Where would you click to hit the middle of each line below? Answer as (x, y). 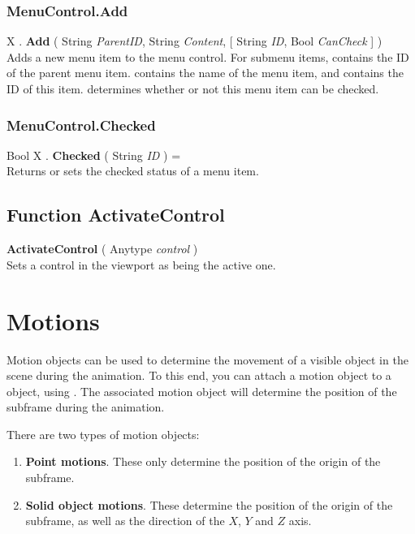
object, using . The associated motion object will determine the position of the (202, 391)
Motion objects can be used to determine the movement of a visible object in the (207, 359)
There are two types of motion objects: (103, 434)
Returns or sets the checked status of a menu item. (133, 171)
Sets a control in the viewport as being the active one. (141, 264)
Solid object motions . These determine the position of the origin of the (209, 504)
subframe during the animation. (86, 407)
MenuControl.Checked (81, 125)
